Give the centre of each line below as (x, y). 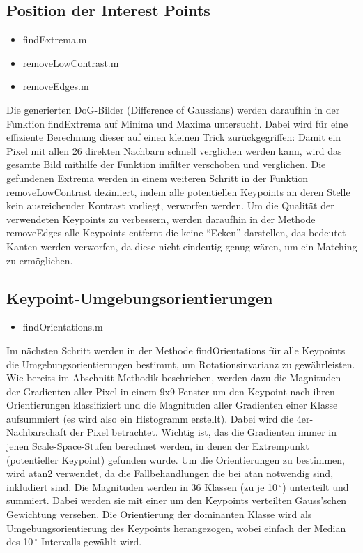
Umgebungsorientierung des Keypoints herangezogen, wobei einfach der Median (176, 528)
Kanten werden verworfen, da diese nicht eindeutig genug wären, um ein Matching (182, 246)
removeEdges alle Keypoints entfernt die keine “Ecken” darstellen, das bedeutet (176, 233)
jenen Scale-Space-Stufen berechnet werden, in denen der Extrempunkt (158, 446)
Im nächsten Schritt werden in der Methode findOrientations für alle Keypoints (176, 350)
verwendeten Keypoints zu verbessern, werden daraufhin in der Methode (161, 219)
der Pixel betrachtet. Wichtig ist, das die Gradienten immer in (203, 432)
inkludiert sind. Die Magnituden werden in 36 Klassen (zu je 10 (142, 486)
